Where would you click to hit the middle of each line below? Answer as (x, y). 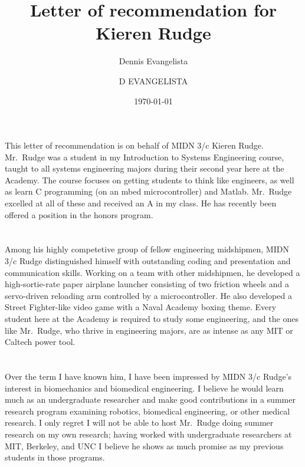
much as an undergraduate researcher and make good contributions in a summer (150, 399)
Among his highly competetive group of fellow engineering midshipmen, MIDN (147, 249)
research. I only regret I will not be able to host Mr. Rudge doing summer (139, 422)
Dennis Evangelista (153, 61)
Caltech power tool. (40, 342)
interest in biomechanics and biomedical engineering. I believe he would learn (144, 388)
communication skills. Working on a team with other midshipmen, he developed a (152, 272)
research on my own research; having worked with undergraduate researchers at (148, 434)
